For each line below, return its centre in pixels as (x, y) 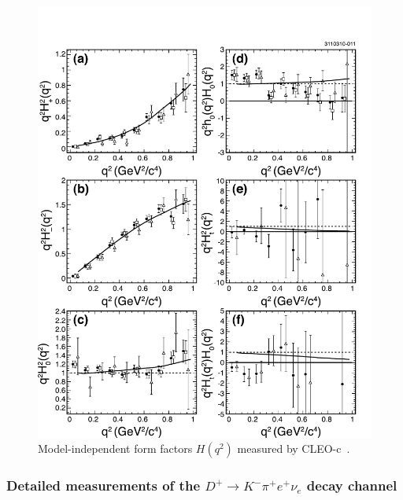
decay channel (352, 485)
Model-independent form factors (115, 449)
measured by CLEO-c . (294, 449)
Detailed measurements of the (104, 485)
